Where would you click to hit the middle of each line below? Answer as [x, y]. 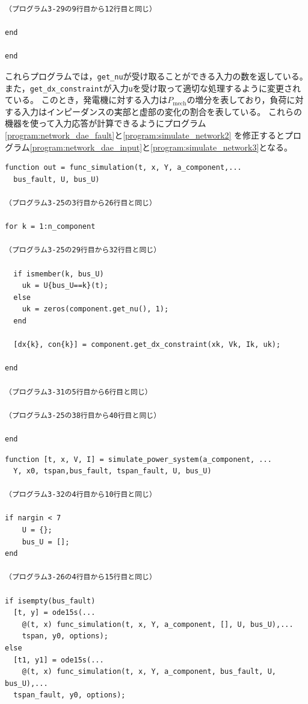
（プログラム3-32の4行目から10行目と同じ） [81, 495]
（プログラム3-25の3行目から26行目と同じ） [81, 203]
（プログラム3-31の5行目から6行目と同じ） [79, 392]
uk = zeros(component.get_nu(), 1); [95, 309]
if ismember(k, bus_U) [59, 274]
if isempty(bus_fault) [50, 601]
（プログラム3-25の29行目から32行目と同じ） [83, 250]
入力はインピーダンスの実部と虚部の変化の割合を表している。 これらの [162, 111]
